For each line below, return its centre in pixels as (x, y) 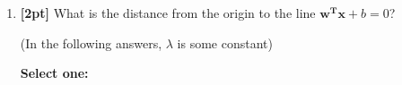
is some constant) (225, 42)
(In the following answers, (91, 42)
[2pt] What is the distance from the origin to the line (168, 13)
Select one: (54, 73)
